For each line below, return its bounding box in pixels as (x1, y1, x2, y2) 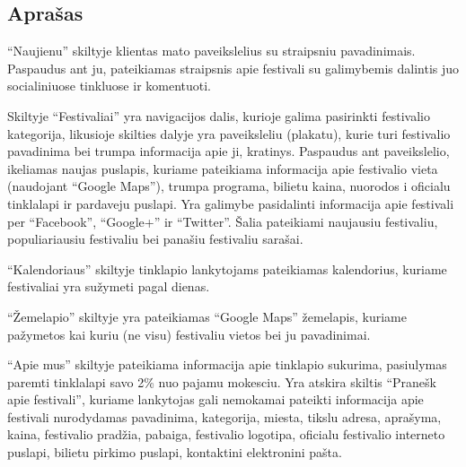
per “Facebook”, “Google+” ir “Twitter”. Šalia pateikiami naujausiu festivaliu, (7, 212, 438, 230)
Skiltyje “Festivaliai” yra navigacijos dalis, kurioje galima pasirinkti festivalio (7, 106, 430, 125)
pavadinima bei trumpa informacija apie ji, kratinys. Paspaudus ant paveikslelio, (7, 142, 450, 160)
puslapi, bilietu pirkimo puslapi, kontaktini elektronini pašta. (7, 443, 342, 462)
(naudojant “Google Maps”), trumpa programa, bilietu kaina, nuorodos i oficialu (7, 177, 451, 195)
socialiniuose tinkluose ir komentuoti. (7, 76, 212, 95)
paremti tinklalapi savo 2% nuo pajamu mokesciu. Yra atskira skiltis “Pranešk (7, 372, 436, 391)
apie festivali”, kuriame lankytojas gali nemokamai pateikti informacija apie (7, 390, 424, 409)
